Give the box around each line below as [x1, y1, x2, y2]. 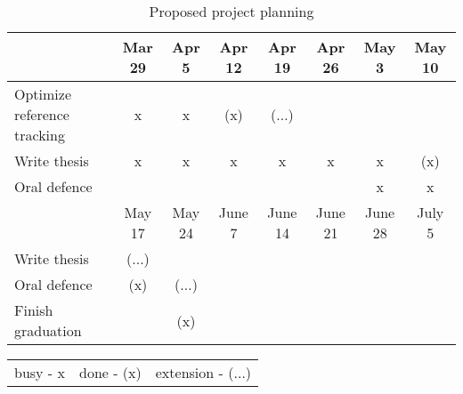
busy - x [14, 362, 65, 382]
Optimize [14, 84, 72, 104]
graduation [14, 320, 82, 341]
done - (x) [78, 362, 142, 382]
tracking [14, 125, 65, 145]
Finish [14, 300, 53, 320]
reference [14, 104, 69, 125]
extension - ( [155, 362, 234, 382]
